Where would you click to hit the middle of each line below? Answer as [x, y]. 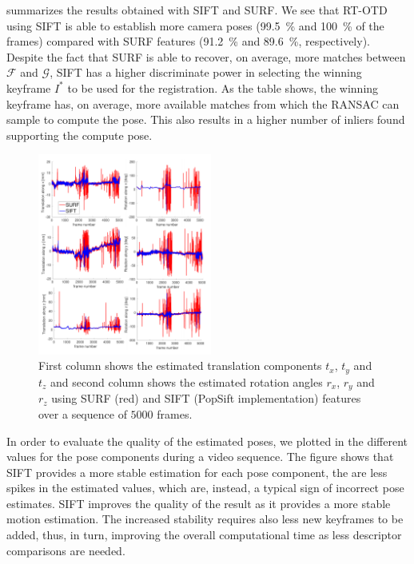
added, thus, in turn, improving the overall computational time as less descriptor [204, 535]
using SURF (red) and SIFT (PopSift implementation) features [206, 398]
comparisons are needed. [66, 550]
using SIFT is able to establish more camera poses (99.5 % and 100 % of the [195, 25]
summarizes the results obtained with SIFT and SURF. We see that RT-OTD [197, 10]
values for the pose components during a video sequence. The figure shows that [200, 457]
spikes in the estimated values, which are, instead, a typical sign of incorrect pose [205, 488]
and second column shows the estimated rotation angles [187, 381]
